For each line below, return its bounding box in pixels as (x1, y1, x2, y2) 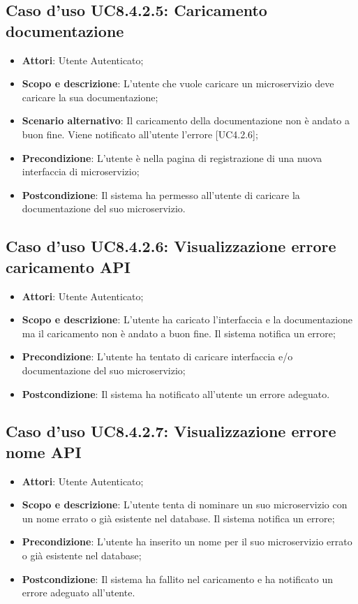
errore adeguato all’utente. (22, 585, 135, 600)
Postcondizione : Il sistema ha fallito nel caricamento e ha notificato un (22, 571, 334, 586)
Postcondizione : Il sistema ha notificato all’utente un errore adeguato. (22, 386, 330, 401)
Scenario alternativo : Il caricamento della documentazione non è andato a (22, 113, 350, 128)
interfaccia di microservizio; (22, 164, 140, 179)
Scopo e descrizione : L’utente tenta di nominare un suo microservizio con (22, 497, 348, 512)
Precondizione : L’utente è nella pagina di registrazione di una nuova (22, 150, 322, 165)
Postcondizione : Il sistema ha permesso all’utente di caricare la (22, 187, 300, 202)
